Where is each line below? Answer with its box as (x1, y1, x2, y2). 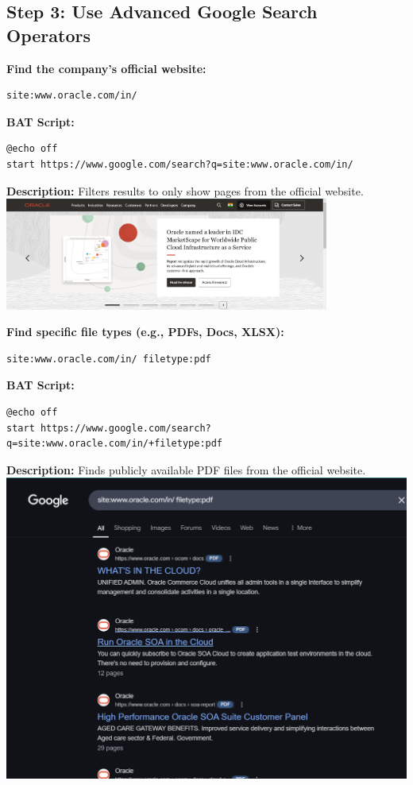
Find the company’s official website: (6, 60, 206, 76)
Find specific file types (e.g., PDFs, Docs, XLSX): (6, 323, 284, 340)
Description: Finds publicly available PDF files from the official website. (6, 461, 366, 478)
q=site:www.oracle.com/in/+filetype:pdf (6, 438, 223, 450)
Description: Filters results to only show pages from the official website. (6, 182, 364, 199)
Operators (6, 22, 91, 47)
